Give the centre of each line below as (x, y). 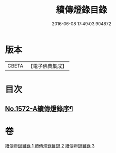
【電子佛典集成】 (47, 66)
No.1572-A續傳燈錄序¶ (39, 109)
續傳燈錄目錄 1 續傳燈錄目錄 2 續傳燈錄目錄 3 (50, 146)
